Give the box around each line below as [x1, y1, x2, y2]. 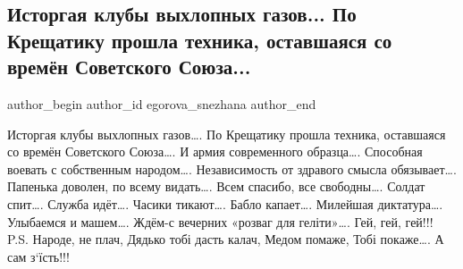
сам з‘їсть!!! [7, 247, 70, 265]
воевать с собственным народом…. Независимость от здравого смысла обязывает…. [7, 159, 457, 178]
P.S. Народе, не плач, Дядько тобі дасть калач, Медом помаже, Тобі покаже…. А [7, 230, 444, 248]
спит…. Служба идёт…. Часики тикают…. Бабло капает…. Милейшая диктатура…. [7, 194, 443, 213]
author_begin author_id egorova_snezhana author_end [7, 94, 316, 113]
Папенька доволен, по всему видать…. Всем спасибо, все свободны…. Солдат [7, 177, 425, 196]
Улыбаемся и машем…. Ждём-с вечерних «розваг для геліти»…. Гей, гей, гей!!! [7, 212, 434, 231]
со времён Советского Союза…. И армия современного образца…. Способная [7, 142, 423, 161]
